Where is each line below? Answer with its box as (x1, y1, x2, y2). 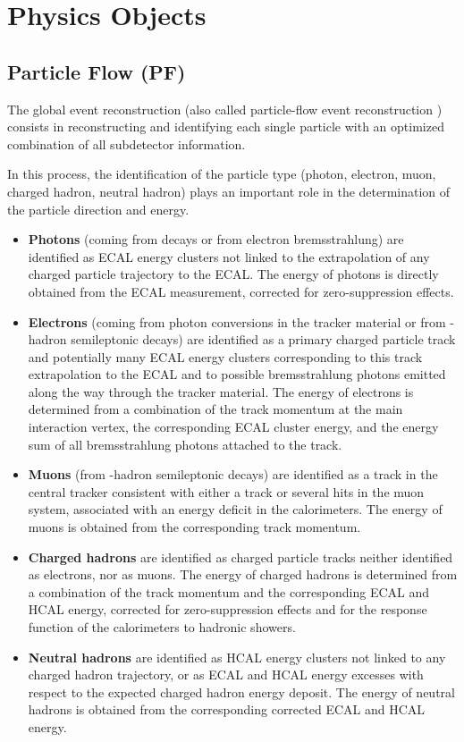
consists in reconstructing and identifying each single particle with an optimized (7, 117, 444, 136)
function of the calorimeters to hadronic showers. (28, 618, 296, 637)
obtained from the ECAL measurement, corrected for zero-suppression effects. (28, 282, 454, 300)
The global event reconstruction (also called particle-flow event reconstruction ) (7, 99, 443, 118)
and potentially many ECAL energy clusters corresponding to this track (28, 347, 423, 366)
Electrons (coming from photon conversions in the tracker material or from (28, 312, 446, 331)
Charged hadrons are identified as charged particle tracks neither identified (28, 547, 453, 566)
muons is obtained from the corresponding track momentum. (28, 518, 361, 536)
